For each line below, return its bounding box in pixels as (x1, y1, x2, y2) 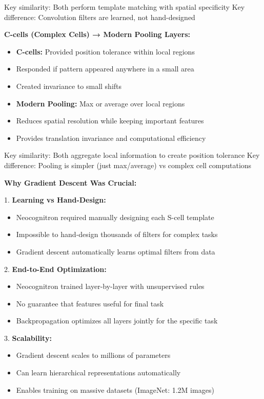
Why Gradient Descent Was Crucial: (4, 177, 137, 188)
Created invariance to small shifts (16, 80, 122, 91)
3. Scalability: (4, 332, 52, 343)
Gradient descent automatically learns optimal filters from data (16, 246, 215, 257)
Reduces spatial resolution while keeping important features (16, 115, 204, 126)
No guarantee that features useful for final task (16, 298, 164, 309)
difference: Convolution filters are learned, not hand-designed (4, 11, 195, 22)
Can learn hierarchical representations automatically (16, 367, 181, 378)
